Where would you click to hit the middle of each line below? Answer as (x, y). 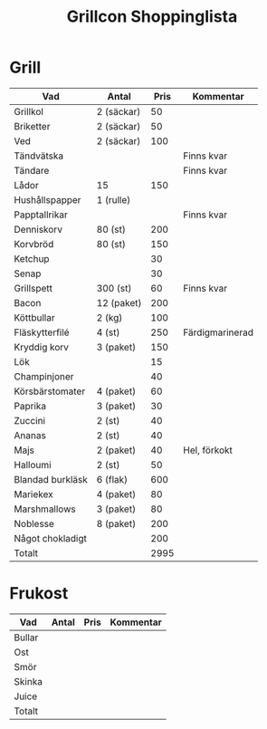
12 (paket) (119, 302)
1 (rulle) (114, 199)
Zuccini (30, 420)
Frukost (39, 594)
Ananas (30, 435)
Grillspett (33, 288)
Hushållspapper (48, 199)
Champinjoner (44, 376)
